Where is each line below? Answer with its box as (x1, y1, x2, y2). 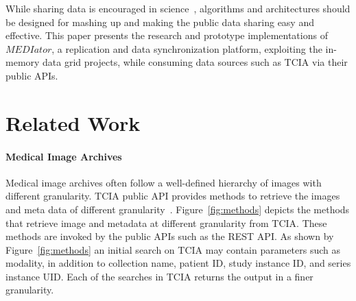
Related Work (5, 108, 141, 136)
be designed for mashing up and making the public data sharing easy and (5, 14, 314, 29)
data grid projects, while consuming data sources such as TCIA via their (43, 55, 348, 69)
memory (5, 55, 40, 69)
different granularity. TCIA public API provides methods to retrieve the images (5, 189, 340, 203)
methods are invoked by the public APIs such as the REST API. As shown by (5, 229, 334, 243)
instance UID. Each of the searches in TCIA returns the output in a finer (5, 269, 313, 283)
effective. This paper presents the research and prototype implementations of (5, 28, 328, 43)
